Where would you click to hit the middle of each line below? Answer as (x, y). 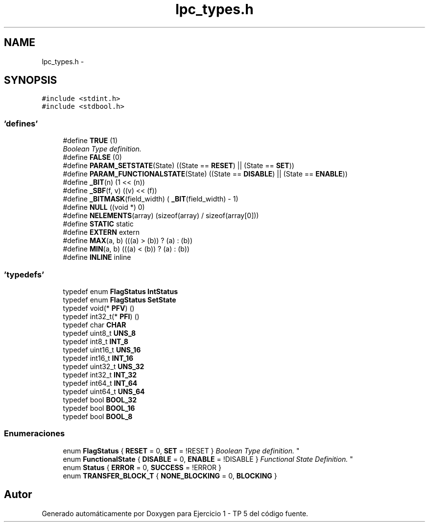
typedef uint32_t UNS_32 (104, 366)
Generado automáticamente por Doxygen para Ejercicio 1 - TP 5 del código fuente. (175, 513)
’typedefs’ (24, 274)
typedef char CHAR (95, 325)
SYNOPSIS (31, 80)
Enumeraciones (35, 434)
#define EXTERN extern (101, 232)
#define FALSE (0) (92, 157)
